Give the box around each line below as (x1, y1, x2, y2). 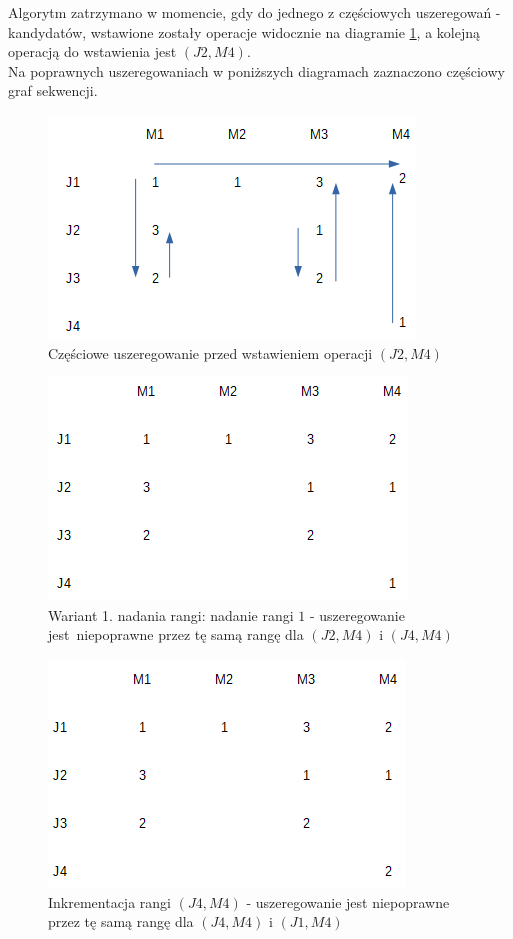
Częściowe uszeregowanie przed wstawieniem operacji (48, 342, 373, 363)
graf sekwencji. (8, 80, 98, 101)
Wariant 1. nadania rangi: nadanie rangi (48, 604, 294, 625)
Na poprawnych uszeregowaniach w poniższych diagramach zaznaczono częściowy (8, 60, 505, 81)
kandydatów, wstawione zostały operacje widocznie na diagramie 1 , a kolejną (8, 21, 480, 42)
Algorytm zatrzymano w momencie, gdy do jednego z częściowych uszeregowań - (8, 2, 501, 22)
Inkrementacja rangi (48, 891, 171, 912)
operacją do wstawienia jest (8, 41, 177, 62)
